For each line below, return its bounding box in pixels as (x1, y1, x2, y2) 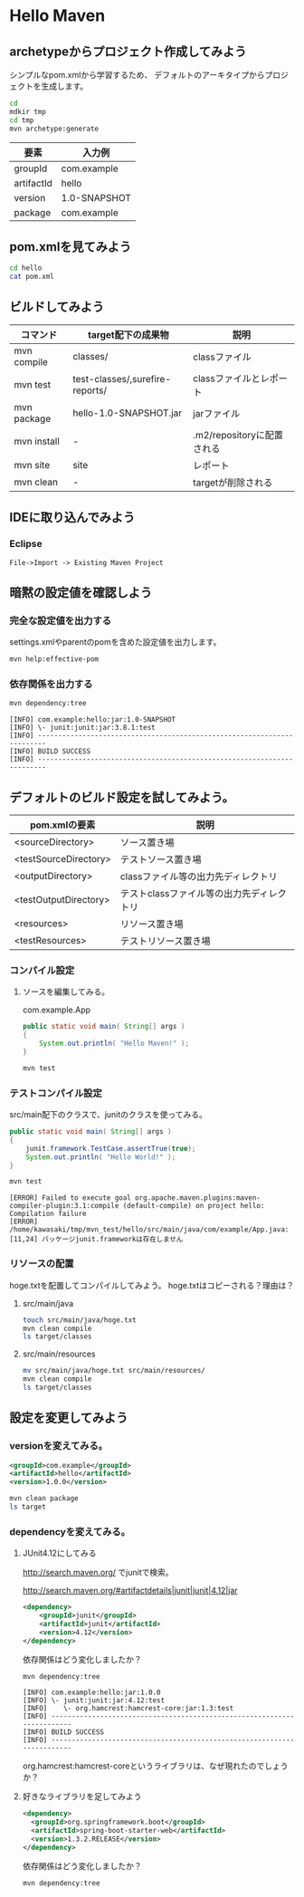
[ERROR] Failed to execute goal (9, 1193, 131, 1202)
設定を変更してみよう (9, 1410, 128, 1426)
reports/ (71, 384, 107, 397)
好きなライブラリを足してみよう (22, 1791, 142, 1802)
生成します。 (40, 81, 89, 91)
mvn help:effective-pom (9, 655, 100, 664)
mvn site (14, 458, 51, 471)
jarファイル (193, 407, 241, 419)
